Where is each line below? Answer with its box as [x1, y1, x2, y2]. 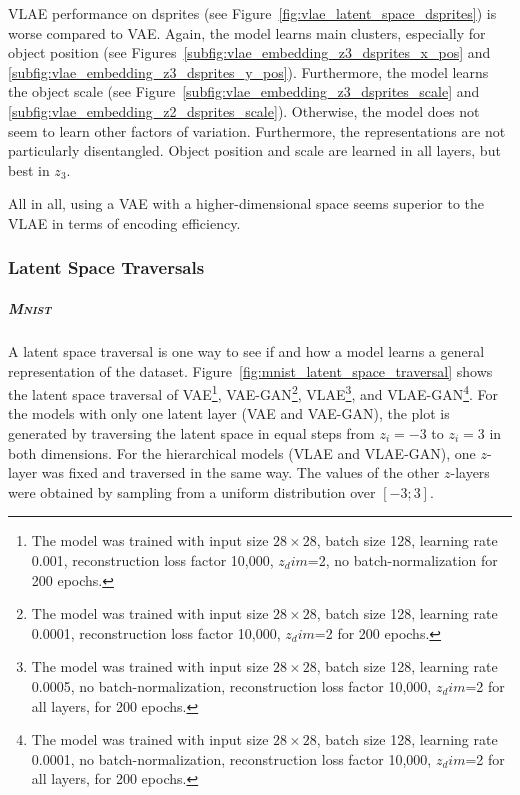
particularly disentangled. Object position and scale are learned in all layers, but [8, 140, 501, 161]
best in [8, 159, 50, 180]
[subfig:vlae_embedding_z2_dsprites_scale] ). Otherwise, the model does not [8, 100, 480, 121]
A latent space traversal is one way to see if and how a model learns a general [8, 340, 485, 361]
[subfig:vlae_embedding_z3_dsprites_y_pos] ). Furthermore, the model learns [8, 61, 489, 82]
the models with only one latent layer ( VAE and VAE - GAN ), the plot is [8, 403, 450, 424]
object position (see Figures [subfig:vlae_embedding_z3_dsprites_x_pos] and [8, 42, 491, 63]
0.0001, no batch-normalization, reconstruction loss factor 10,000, [31, 748, 432, 769]
